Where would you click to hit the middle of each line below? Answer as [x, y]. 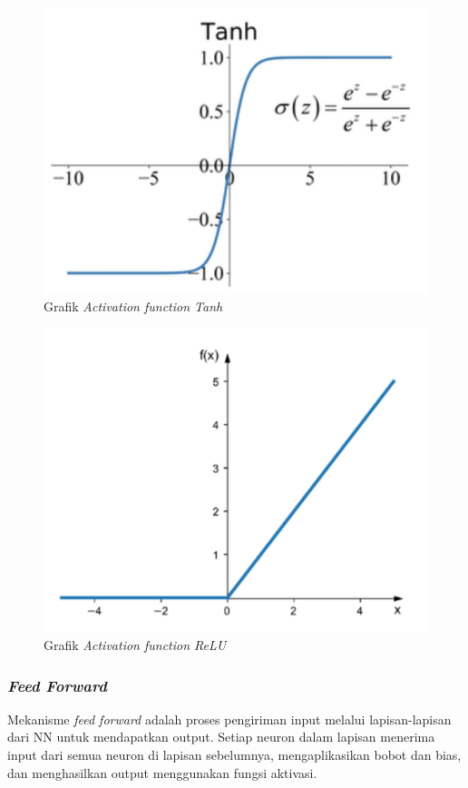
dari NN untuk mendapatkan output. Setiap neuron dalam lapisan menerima [221, 737]
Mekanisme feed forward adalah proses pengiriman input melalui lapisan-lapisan [229, 719]
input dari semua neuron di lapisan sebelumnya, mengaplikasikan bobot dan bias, [234, 754]
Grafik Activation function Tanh [133, 306]
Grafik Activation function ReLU [135, 645]
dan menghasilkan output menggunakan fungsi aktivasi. [162, 772]
